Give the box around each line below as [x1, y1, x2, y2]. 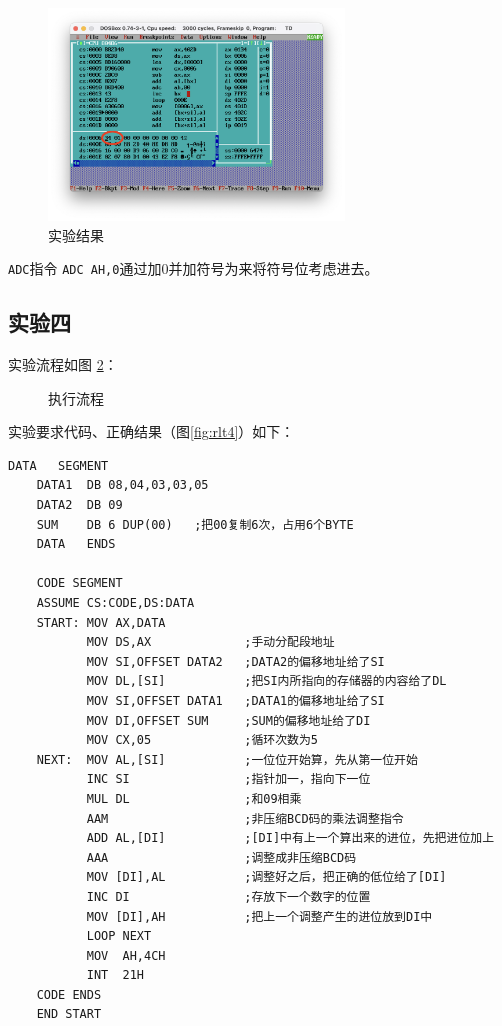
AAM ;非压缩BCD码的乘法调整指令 [86, 811, 404, 826]
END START [36, 1007, 102, 1022]
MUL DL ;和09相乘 [86, 791, 302, 806]
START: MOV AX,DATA [36, 615, 166, 630]
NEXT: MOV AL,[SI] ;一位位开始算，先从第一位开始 [36, 752, 418, 767]
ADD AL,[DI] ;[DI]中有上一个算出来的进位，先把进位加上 [86, 831, 495, 846]
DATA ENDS [36, 537, 116, 552]
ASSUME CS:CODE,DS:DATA [36, 596, 195, 611]
